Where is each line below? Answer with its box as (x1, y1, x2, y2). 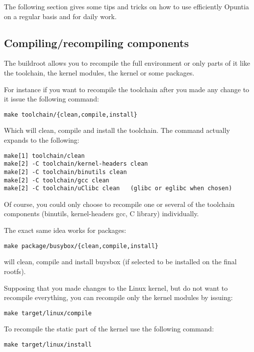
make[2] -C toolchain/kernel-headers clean (4, 160, 148, 168)
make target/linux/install (4, 341, 92, 348)
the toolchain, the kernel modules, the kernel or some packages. (4, 67, 195, 77)
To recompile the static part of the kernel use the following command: (4, 324, 214, 334)
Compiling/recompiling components (4, 35, 189, 50)
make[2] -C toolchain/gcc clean (4, 176, 109, 184)
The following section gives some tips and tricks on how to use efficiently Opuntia (4, 1, 249, 11)
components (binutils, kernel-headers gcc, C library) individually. (4, 208, 199, 219)
